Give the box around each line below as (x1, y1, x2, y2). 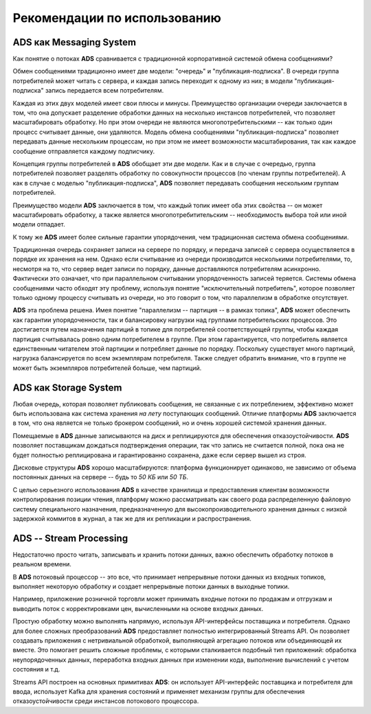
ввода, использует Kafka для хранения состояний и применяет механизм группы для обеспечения (12, 687, 305, 695)
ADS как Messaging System (12, 36, 137, 48)
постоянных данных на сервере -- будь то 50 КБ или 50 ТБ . (12, 473, 189, 481)
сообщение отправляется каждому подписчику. (12, 147, 155, 155)
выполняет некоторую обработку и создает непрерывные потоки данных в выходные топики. (12, 582, 290, 590)
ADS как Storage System (12, 382, 122, 393)
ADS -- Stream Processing (12, 532, 128, 544)
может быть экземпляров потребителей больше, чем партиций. (12, 364, 202, 372)
